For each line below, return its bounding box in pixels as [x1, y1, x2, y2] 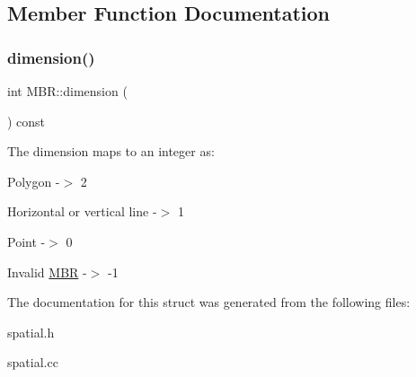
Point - [7, 232, 46, 250]
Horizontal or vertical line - [7, 202, 157, 221]
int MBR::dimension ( [7, 82, 128, 100]
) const [7, 111, 46, 130]
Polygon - [7, 171, 60, 190]
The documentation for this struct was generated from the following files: [7, 293, 411, 311]
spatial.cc [7, 353, 58, 372]
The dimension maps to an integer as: [7, 142, 215, 161]
